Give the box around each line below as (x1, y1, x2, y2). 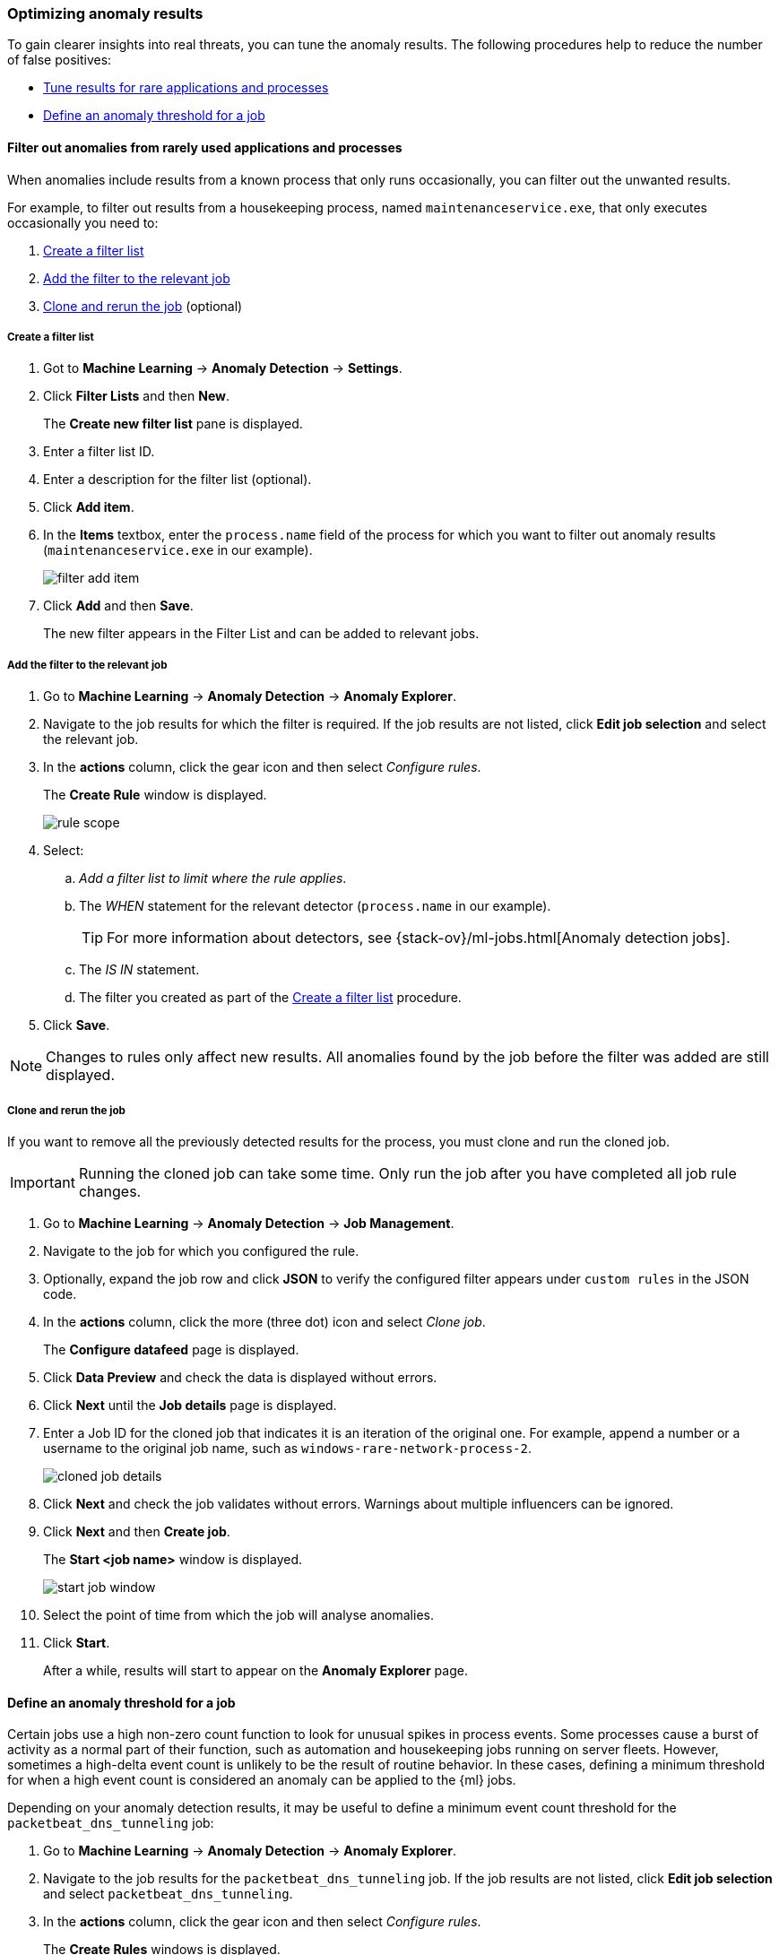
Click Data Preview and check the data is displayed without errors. (43, 1369, 437, 1385)
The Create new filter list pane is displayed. (43, 416, 303, 432)
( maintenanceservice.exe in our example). (43, 542, 313, 558)
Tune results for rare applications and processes (43, 80, 329, 96)
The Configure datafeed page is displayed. (43, 1341, 299, 1357)
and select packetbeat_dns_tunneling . (43, 1886, 293, 1902)
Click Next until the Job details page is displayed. (43, 1397, 337, 1413)
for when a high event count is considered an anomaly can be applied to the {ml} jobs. (7, 1772, 516, 1788)
